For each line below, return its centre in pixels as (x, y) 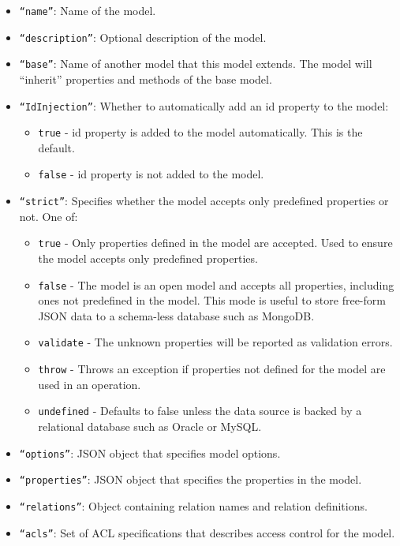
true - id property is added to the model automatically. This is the (200, 132)
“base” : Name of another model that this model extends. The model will (196, 64)
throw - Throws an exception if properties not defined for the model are (212, 369)
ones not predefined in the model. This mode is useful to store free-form (212, 300)
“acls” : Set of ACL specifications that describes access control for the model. (207, 532)
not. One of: (49, 216)
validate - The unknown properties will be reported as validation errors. (215, 342)
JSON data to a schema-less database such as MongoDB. (176, 315)
